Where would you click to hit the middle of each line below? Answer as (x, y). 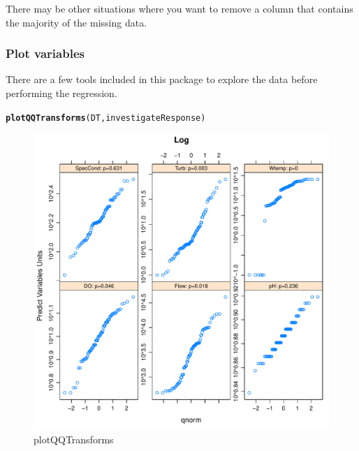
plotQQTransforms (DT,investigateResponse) (106, 118)
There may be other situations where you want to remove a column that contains (179, 8)
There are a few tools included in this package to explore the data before (162, 79)
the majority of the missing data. (76, 22)
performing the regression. (61, 93)
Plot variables (45, 53)
